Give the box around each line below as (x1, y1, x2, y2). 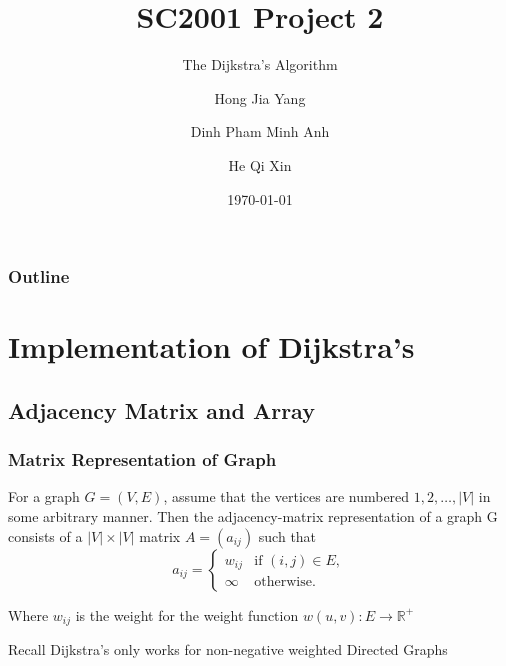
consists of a (8, 525, 83, 546)
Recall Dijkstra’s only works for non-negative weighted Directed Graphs (8, 639, 448, 660)
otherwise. (254, 575, 316, 590)
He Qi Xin (228, 154, 292, 175)
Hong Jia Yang (214, 87, 306, 108)
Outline (8, 264, 70, 289)
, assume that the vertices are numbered (163, 486, 410, 507)
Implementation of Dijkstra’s (8, 326, 415, 367)
